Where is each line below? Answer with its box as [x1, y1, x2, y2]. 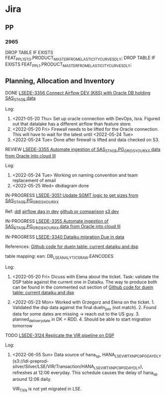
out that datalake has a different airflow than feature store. [12, 121, 132, 127]
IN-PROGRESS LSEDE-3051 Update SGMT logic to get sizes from [5, 192, 139, 198]
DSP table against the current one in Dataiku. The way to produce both [12, 279, 158, 285]
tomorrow [12, 322, 33, 328]
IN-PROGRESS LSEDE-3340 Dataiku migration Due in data [5, 234, 125, 240]
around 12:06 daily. [12, 376, 52, 382]
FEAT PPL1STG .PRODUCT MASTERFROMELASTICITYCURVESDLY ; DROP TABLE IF [5, 55, 156, 62]
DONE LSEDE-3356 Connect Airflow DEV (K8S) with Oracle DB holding [5, 90, 151, 96]
